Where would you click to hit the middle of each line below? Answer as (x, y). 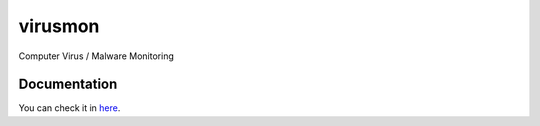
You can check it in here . (69, 108)
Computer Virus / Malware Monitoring (96, 56)
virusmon (59, 26)
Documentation (68, 84)
